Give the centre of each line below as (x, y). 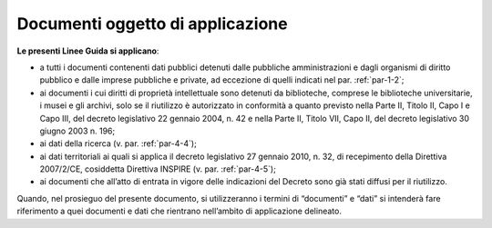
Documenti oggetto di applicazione (152, 24)
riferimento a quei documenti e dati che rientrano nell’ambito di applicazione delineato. (179, 211)
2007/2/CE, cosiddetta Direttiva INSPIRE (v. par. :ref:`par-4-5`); (158, 169)
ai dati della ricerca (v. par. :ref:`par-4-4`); (118, 144)
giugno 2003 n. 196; (77, 131)
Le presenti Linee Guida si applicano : (88, 51)
